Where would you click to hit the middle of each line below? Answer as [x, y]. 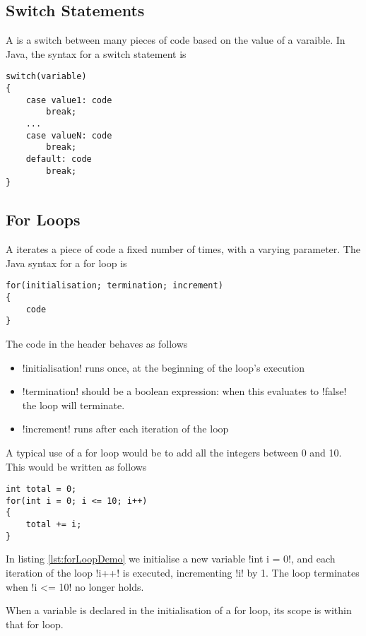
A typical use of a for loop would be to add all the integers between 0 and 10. [174, 452]
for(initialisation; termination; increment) [114, 286]
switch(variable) [46, 77]
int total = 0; [41, 489]
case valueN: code [69, 135]
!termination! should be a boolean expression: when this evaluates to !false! [184, 391]
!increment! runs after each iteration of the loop [125, 429]
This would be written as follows [76, 466]
